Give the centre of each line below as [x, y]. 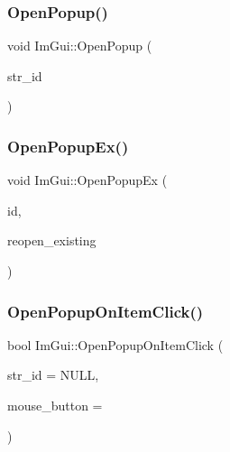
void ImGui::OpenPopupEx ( [87, 180]
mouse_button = [55, 405]
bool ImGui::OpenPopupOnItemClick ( [115, 344]
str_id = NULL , [53, 375]
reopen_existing [52, 240]
